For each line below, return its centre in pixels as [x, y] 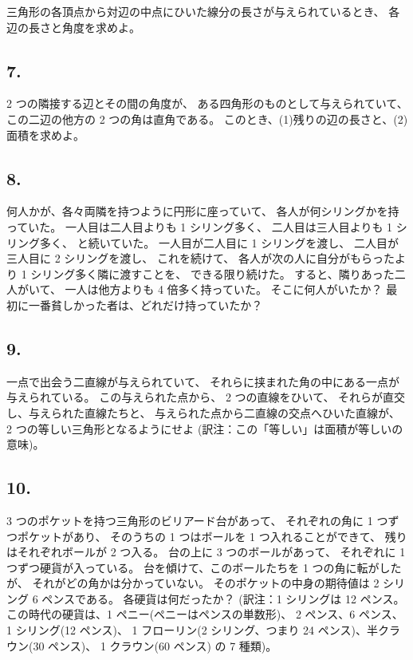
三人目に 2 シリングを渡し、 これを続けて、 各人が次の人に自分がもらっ [195, 258]
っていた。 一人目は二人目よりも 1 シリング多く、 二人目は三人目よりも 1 [200, 226]
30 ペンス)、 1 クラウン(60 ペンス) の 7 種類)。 [155, 645]
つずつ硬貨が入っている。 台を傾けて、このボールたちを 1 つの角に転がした [204, 567]
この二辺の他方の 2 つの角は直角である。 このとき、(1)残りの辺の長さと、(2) [207, 119]
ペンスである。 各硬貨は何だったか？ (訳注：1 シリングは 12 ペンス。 [223, 598]
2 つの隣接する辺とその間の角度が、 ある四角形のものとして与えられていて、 [207, 103]
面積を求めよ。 [45, 134]
